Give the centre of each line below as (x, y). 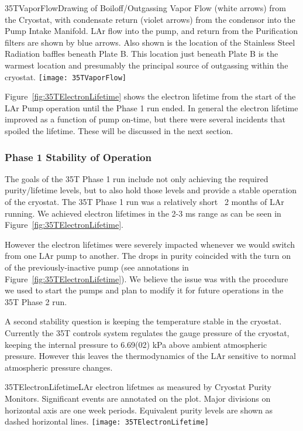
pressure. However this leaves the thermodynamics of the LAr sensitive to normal (150, 356)
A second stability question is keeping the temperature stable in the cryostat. (143, 321)
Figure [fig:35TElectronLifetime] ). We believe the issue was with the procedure (147, 278)
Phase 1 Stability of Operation (78, 157)
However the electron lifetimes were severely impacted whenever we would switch (150, 244)
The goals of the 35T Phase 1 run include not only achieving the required (137, 178)
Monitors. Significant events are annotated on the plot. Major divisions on (138, 398)
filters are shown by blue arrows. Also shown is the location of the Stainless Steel (150, 42)
